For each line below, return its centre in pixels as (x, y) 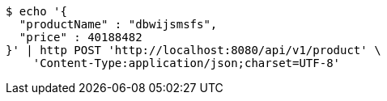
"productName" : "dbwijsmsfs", (118, 24)
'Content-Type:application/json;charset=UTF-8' (187, 63)
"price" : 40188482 (81, 37)
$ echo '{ (36, 11)
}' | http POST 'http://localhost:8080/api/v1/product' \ (193, 50)
